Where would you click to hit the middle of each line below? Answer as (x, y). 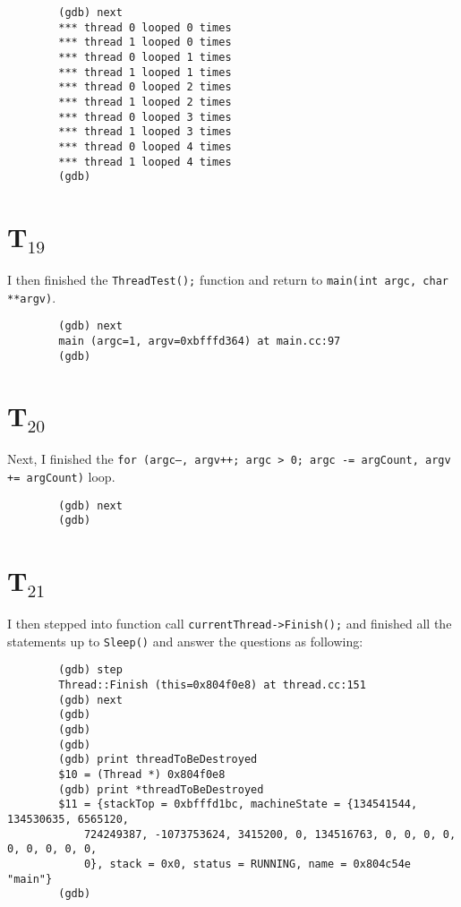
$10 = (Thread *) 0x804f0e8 (142, 775)
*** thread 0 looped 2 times (145, 87)
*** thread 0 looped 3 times (145, 117)
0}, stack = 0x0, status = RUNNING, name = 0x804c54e (248, 864)
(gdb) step (90, 670)
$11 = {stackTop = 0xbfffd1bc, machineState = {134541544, (238, 804)
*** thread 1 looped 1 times (145, 72)
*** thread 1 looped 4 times (145, 162)
